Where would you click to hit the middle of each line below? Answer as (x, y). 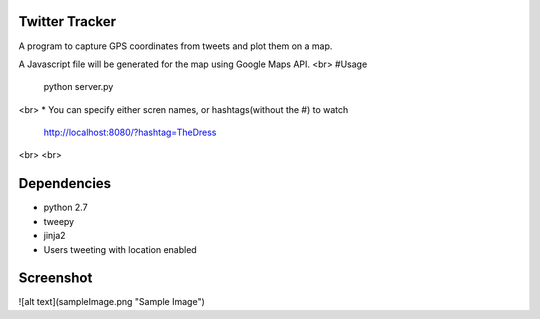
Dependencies (65, 183)
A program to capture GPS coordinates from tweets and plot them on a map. (175, 46)
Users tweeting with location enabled (120, 249)
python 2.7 (66, 207)
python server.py (78, 87)
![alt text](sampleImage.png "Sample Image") (111, 302)
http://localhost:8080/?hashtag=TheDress (130, 132)
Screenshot (55, 278)
